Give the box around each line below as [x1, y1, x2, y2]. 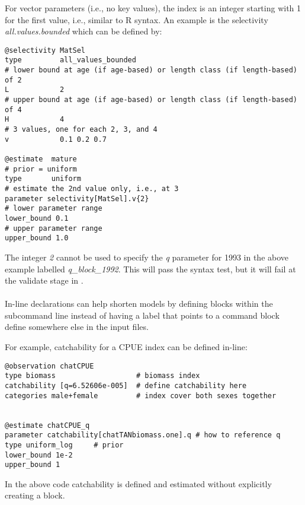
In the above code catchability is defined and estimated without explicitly [5, 477, 272, 490]
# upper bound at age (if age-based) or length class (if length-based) [5, 96, 297, 104]
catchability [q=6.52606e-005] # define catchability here [5, 381, 247, 390]
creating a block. [5, 489, 65, 501]
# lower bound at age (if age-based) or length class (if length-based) [5, 66, 297, 75]
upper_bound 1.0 [5, 234, 69, 243]
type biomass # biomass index [5, 371, 200, 380]
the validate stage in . [5, 274, 84, 287]
